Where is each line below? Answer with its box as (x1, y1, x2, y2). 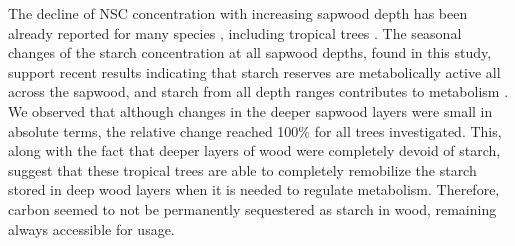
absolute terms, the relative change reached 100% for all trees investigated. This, (8, 120, 502, 141)
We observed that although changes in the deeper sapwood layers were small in (8, 100, 493, 121)
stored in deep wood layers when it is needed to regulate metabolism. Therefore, (8, 179, 500, 200)
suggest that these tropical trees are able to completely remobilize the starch (8, 159, 477, 180)
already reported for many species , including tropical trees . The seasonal (8, 22, 462, 43)
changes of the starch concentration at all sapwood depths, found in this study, (8, 42, 492, 63)
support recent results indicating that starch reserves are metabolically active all (8, 61, 501, 82)
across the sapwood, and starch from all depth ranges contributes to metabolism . (8, 81, 509, 102)
